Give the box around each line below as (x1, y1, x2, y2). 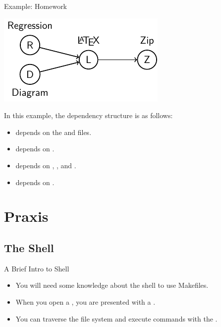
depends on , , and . (15, 160, 76, 170)
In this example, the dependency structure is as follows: (4, 110, 173, 121)
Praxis (4, 206, 49, 226)
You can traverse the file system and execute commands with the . (15, 313, 218, 324)
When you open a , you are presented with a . (15, 296, 156, 307)
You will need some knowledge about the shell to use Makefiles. (15, 280, 209, 290)
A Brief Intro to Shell (4, 263, 69, 273)
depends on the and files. (15, 127, 92, 137)
